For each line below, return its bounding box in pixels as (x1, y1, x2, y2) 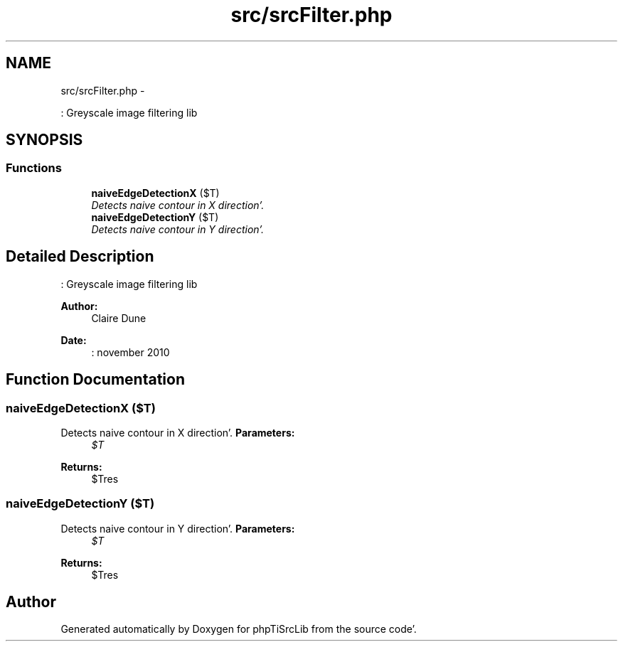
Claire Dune (91, 311, 147, 324)
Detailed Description (6, 247, 154, 266)
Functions (6, 161, 62, 176)
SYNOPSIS (6, 131, 83, 149)
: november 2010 (91, 346, 170, 358)
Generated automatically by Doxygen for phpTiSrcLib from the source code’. (60, 623, 417, 636)
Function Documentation (6, 370, 185, 389)
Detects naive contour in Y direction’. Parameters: (60, 522, 295, 535)
